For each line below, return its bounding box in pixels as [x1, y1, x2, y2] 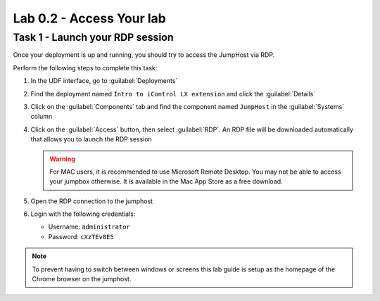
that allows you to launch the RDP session [30, 135, 153, 143]
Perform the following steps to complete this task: [13, 63, 158, 72]
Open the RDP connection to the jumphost [30, 197, 153, 205]
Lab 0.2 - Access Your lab [13, 11, 167, 26]
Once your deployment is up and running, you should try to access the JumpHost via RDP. [13, 51, 275, 59]
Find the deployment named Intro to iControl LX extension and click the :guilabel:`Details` [30, 89, 316, 98]
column [30, 113, 53, 121]
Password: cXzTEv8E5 [48, 232, 114, 241]
